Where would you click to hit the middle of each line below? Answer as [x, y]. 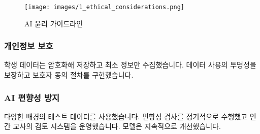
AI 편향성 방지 [32, 97]
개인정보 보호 [29, 46]
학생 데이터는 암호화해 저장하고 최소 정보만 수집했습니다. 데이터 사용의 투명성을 [130, 65]
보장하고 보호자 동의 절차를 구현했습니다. [69, 75]
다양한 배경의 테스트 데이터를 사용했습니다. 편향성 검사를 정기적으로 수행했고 [126, 116]
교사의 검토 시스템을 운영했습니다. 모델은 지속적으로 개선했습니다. [117, 126]
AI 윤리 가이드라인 [54, 23]
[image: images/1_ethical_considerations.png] [104, 7]
